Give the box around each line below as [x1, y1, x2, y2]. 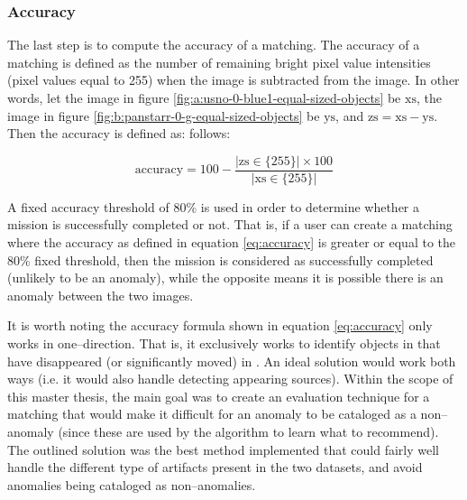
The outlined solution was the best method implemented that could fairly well [7, 440, 439, 458]
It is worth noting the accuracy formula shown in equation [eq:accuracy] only [7, 316, 433, 335]
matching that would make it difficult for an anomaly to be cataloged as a [7, 404, 417, 423]
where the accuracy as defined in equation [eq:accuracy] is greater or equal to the [7, 233, 455, 252]
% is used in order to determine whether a [186, 197, 420, 216]
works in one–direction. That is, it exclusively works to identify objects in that [7, 334, 441, 352]
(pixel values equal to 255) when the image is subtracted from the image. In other [7, 70, 460, 89]
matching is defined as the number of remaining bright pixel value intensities [7, 52, 431, 71]
